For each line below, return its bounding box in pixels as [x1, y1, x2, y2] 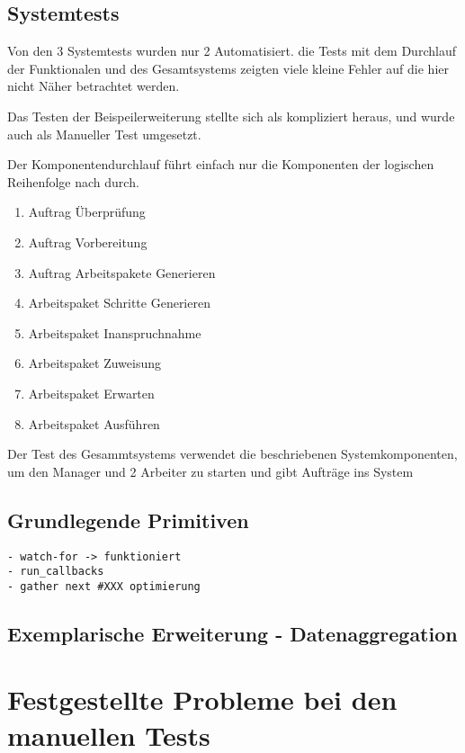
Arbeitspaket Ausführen [28, 414, 160, 433]
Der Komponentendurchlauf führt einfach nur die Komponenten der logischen [7, 155, 434, 174]
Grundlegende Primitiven [7, 506, 249, 533]
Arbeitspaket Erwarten [28, 383, 155, 402]
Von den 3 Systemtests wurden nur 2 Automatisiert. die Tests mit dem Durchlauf [7, 41, 456, 60]
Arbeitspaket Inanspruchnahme [28, 323, 201, 342]
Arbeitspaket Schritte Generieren [28, 293, 210, 312]
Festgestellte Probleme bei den [7, 681, 398, 718]
